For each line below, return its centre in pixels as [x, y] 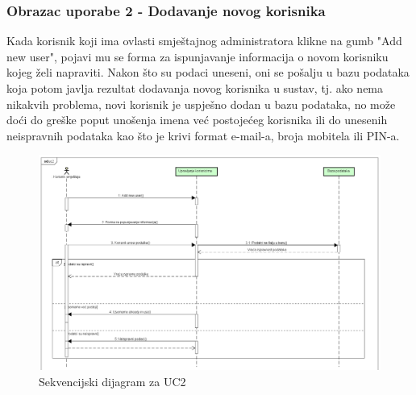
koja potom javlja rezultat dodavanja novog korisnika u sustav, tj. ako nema [195, 88]
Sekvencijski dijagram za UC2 [112, 382]
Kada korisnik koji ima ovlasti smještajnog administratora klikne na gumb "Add [204, 41]
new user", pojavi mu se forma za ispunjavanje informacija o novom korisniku [198, 56]
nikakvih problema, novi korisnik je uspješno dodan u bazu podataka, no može [201, 104]
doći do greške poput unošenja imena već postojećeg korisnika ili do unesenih [197, 120]
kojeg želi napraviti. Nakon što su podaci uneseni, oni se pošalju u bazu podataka [208, 72]
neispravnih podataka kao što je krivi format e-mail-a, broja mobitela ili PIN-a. [203, 135]
